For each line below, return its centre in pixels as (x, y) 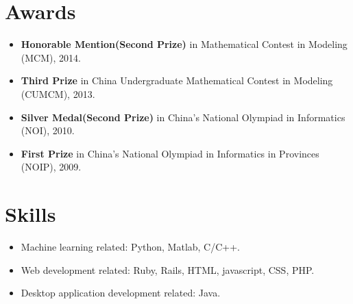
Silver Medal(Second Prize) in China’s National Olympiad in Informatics (183, 117)
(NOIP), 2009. (51, 167)
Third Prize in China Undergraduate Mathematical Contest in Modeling (177, 80)
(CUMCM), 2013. (58, 93)
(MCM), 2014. (51, 57)
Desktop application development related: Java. (121, 293)
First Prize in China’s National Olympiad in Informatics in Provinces (170, 153)
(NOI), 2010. (48, 130)
